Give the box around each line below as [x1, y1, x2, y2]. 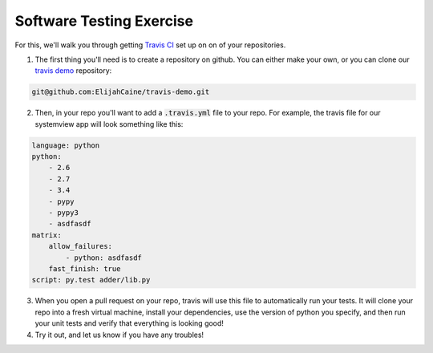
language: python [31, 140, 100, 150]
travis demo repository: [34, 66, 112, 75]
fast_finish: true [48, 264, 121, 273]
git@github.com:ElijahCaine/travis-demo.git [31, 87, 210, 96]
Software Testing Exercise [14, 12, 194, 30]
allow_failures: [48, 241, 112, 251]
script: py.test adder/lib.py [31, 275, 151, 285]
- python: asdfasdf [65, 253, 142, 262]
